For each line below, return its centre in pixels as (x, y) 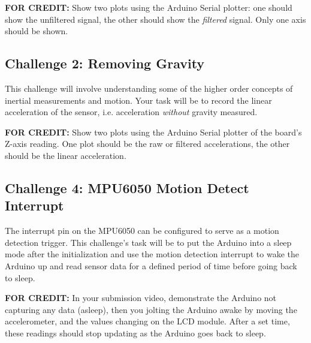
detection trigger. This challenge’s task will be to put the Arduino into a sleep (148, 242)
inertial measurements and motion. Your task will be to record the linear (138, 100)
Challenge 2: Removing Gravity (105, 63)
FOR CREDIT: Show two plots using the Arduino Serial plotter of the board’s (153, 132)
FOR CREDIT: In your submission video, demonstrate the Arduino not (141, 298)
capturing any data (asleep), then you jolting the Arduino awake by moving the (151, 309)
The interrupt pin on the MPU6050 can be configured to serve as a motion (142, 231)
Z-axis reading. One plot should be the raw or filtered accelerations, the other (147, 144)
